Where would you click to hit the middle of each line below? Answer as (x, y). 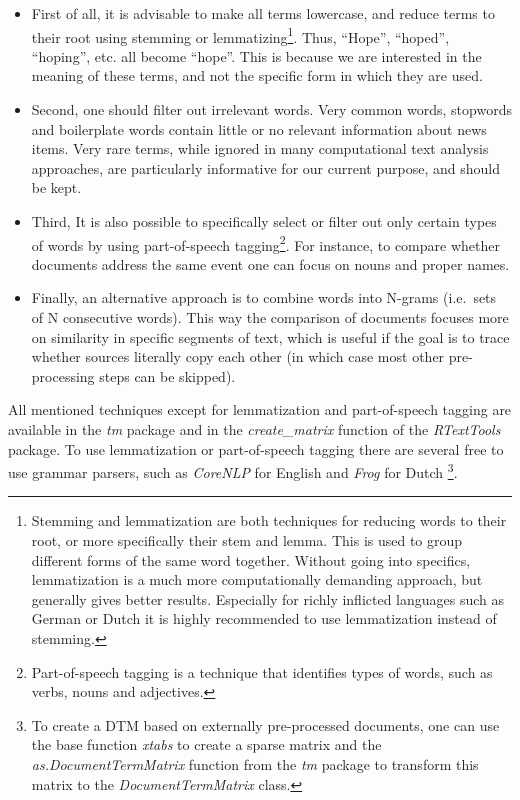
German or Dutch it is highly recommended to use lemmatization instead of (264, 618)
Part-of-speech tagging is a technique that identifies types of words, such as (262, 671)
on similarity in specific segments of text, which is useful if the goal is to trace (270, 336)
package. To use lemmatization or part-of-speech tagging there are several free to (256, 448)
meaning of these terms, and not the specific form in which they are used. (257, 75)
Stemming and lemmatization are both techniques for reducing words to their (269, 520)
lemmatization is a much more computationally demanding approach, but (257, 579)
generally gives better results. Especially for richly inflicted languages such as (268, 598)
